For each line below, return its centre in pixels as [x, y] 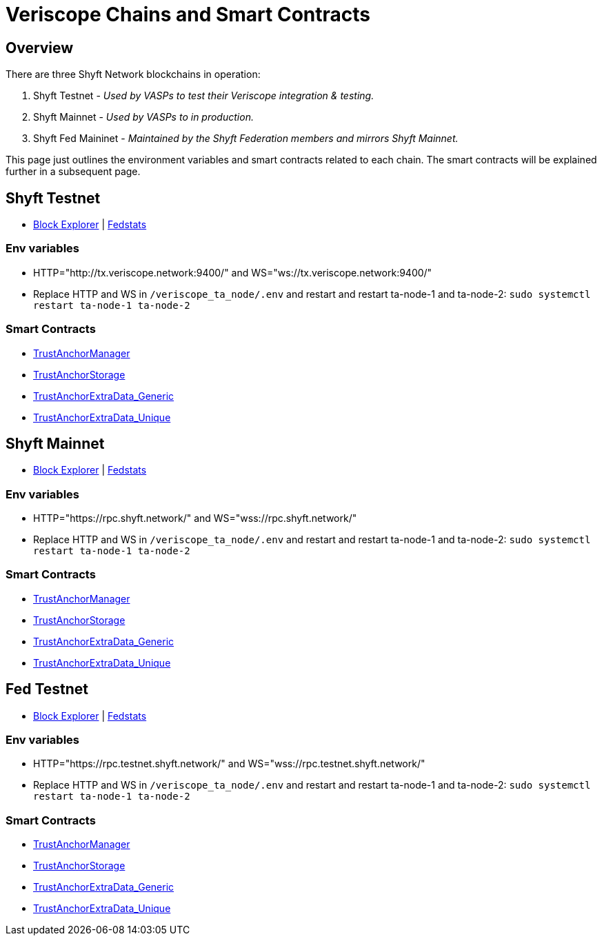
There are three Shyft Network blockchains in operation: [133, 74]
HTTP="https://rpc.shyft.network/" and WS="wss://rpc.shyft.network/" [195, 518]
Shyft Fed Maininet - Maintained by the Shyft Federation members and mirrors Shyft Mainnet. [246, 139]
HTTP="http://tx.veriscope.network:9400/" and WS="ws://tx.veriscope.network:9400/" [233, 272]
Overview [40, 48]
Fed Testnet [47, 689]
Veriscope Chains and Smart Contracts [188, 14]
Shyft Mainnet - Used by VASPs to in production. [143, 117]
